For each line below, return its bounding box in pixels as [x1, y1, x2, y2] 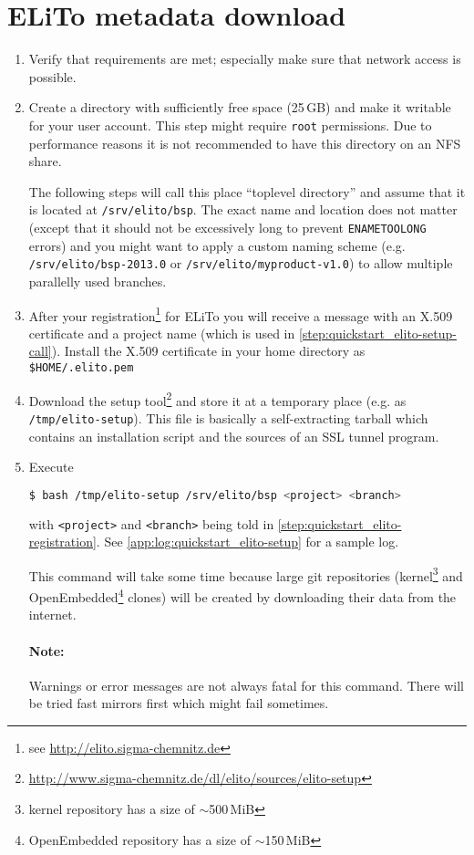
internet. [28, 605, 77, 624]
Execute [28, 457, 74, 476]
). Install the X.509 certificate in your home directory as [51, 341, 366, 360]
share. [28, 151, 62, 171]
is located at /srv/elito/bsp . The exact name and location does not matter [28, 200, 458, 219]
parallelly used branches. [28, 271, 167, 290]
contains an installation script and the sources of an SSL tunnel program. [28, 426, 439, 445]
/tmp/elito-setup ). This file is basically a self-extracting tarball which [28, 408, 428, 427]
